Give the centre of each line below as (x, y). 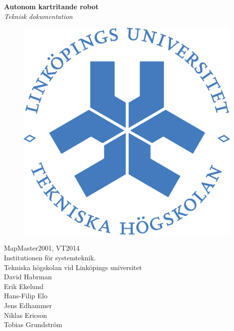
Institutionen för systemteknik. (50, 257)
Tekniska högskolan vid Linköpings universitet (73, 267)
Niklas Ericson (26, 315)
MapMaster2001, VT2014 (42, 248)
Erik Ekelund (24, 286)
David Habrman (28, 277)
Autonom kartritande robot (51, 6)
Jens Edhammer (28, 305)
